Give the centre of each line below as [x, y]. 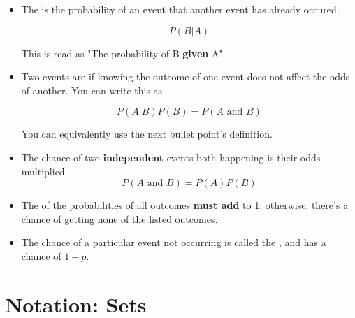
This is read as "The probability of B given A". [123, 53]
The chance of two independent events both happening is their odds [171, 157]
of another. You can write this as [92, 90]
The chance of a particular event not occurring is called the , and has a [174, 242]
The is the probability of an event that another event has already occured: [180, 9]
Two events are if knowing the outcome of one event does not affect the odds [186, 77]
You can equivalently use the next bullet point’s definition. [147, 134]
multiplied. [44, 171]
